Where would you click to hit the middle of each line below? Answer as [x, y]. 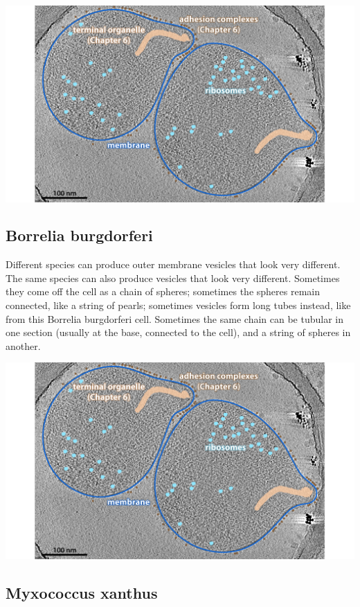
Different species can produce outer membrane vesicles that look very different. [173, 264]
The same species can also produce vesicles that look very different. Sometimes [173, 278]
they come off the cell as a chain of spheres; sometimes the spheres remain [163, 291]
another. [23, 345]
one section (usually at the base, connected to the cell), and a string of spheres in [178, 332]
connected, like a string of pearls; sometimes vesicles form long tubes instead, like [178, 305]
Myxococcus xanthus [82, 592]
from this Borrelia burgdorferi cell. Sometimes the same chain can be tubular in [174, 318]
